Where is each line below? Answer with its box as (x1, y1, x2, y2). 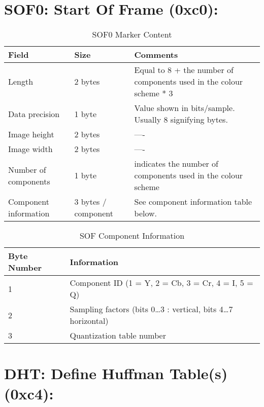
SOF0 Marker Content (92, 28, 172, 41)
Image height (8, 128, 54, 140)
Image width (8, 143, 53, 155)
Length (8, 76, 34, 88)
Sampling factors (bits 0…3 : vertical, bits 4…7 (70, 303, 233, 315)
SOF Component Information (79, 230, 185, 242)
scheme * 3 (134, 87, 173, 99)
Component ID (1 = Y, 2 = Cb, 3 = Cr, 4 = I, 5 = (70, 277, 253, 289)
